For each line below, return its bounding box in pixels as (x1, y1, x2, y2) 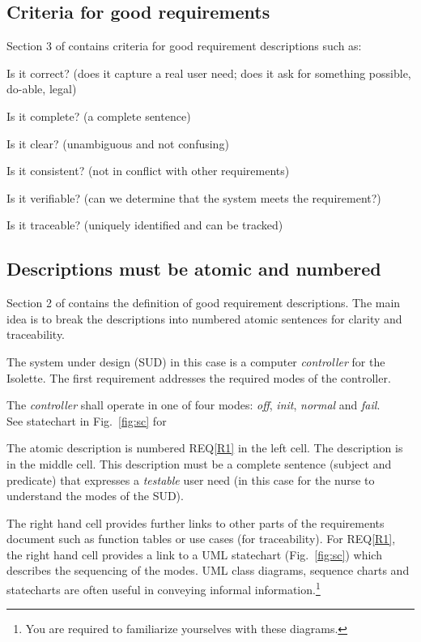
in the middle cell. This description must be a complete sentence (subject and (6, 455, 392, 472)
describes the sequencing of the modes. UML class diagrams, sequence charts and (6, 562, 410, 579)
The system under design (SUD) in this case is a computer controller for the (6, 353, 385, 370)
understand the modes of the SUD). (6, 487, 184, 504)
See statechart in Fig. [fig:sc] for (6, 412, 167, 429)
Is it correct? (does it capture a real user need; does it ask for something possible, (6, 64, 411, 81)
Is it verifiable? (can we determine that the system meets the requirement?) (6, 189, 381, 206)
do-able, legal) (6, 80, 77, 97)
